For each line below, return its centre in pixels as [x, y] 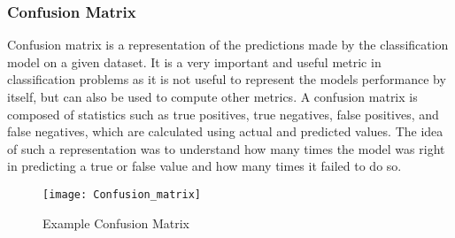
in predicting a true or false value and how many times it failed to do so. [204, 166]
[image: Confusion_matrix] [122, 194]
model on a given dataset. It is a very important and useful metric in [194, 61]
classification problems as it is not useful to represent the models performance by [227, 79]
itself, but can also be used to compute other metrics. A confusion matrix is [212, 96]
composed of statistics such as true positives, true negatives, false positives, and [223, 114]
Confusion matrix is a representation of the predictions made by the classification [228, 45]
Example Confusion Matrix [116, 223]
